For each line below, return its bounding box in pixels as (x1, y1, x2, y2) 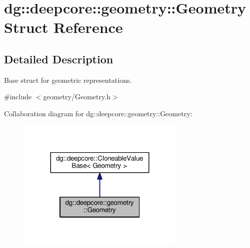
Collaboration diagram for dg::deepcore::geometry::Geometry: (4, 108, 192, 118)
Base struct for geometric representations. (4, 74, 132, 85)
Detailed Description (4, 51, 113, 66)
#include (4, 91, 32, 102)
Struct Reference (4, 17, 123, 37)
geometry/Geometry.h (43, 91, 110, 102)
